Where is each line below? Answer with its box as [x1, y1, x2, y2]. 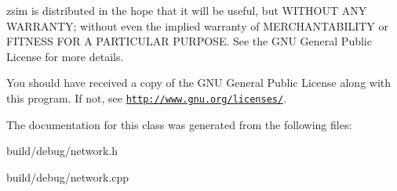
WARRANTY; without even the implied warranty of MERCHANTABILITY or [6, 17, 389, 34]
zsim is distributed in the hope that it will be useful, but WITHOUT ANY [6, 2, 367, 18]
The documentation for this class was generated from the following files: [6, 116, 352, 132]
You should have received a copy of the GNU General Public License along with [6, 74, 392, 91]
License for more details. [6, 48, 124, 64]
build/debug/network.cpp [6, 168, 129, 185]
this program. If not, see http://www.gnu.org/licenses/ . [6, 89, 287, 106]
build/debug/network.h [6, 142, 118, 159]
